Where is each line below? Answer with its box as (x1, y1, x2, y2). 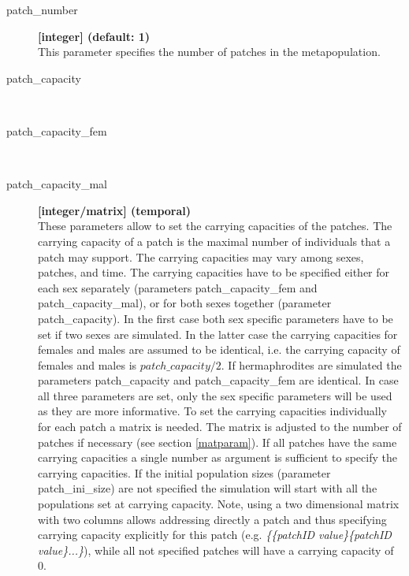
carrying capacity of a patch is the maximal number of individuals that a (38, 232, 391, 249)
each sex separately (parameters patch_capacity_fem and (38, 279, 318, 295)
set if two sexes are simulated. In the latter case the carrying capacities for (38, 325, 398, 342)
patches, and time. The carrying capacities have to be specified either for (38, 264, 390, 281)
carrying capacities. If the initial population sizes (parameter (38, 464, 331, 481)
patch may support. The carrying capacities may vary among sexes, (38, 248, 364, 265)
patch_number (6, 2, 78, 17)
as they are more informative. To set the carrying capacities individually (38, 403, 387, 419)
